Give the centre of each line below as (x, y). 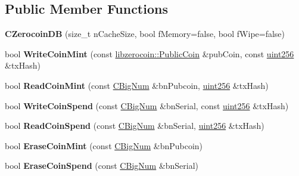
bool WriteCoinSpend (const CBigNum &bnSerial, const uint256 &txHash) (147, 105)
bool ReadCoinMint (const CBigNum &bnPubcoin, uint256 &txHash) (137, 85)
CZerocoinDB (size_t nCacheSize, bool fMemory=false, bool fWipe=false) (145, 34)
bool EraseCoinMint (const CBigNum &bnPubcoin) (104, 145)
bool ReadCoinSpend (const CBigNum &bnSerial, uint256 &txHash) (135, 126)
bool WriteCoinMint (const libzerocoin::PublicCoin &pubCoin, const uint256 (149, 53)
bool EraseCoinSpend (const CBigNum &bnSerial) (102, 166)
